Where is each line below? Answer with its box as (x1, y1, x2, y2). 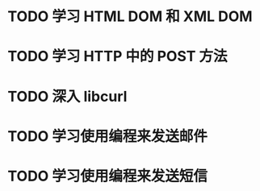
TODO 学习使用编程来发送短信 (7, 167, 208, 185)
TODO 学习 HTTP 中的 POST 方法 (7, 48, 228, 65)
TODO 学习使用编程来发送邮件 (7, 127, 208, 145)
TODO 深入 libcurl (7, 87, 128, 106)
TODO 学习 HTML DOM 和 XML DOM (7, 7, 253, 26)
